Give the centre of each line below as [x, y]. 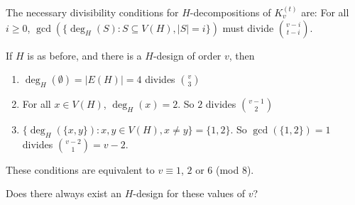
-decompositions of [230, 12]
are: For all [325, 12]
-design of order [187, 55]
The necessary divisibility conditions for [92, 12]
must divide [248, 27]
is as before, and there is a [84, 55]
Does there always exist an [64, 193]
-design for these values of [189, 193]
